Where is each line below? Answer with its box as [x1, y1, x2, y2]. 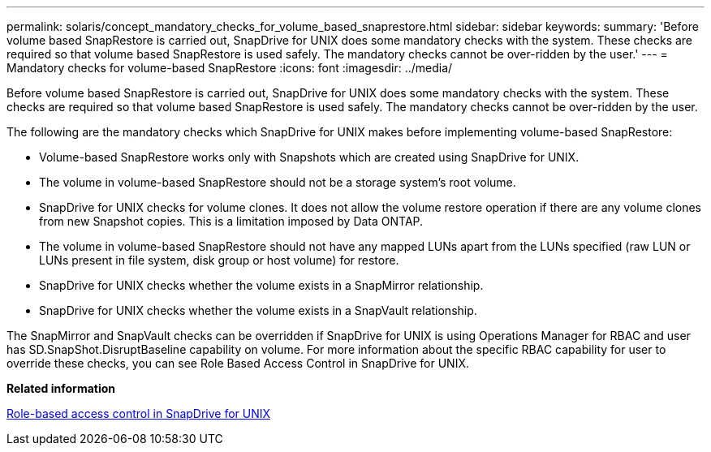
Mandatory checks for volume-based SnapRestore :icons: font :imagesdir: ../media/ [6, 61, 453, 75]
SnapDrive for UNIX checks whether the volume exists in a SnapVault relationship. [39, 303, 477, 317]
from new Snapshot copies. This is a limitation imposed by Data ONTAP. [39, 214, 424, 228]
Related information [6, 381, 116, 395]
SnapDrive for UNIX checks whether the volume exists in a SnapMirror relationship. [39, 278, 484, 292]
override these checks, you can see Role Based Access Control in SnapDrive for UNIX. [6, 356, 469, 370]
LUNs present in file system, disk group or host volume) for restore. [39, 253, 399, 267]
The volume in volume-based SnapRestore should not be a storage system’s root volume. [39, 175, 516, 189]
